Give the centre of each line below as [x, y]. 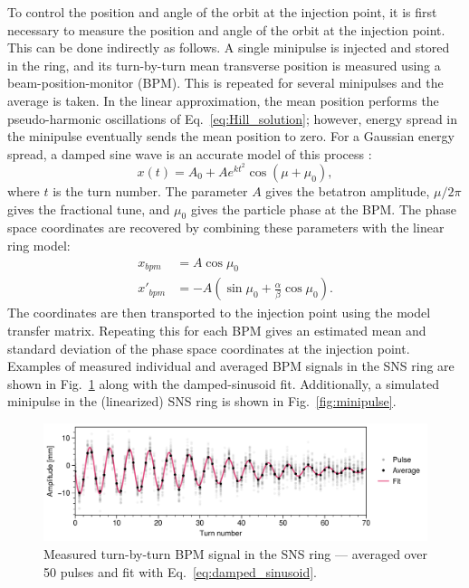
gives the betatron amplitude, [348, 190]
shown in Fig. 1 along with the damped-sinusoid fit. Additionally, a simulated [223, 383]
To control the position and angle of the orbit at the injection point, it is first [222, 12]
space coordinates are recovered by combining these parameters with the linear [226, 228]
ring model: [39, 245]
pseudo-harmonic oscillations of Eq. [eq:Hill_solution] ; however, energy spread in [233, 118]
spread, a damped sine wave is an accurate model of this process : [190, 153]
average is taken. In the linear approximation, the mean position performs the [223, 100]
